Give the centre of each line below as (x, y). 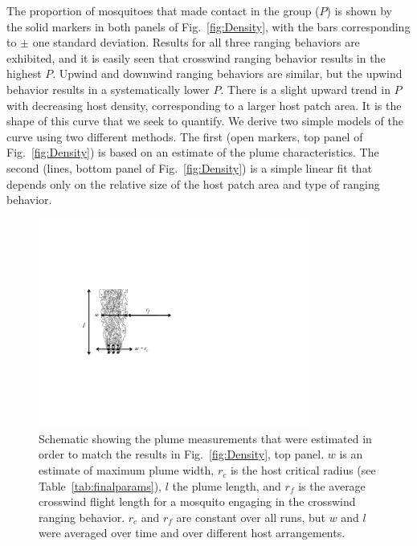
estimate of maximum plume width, (127, 470)
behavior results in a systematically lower (108, 89)
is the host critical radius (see (303, 470)
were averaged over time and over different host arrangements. (192, 533)
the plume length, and (227, 485)
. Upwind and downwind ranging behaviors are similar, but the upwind (227, 73)
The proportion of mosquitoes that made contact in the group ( (163, 10)
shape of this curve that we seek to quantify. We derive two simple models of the (205, 121)
